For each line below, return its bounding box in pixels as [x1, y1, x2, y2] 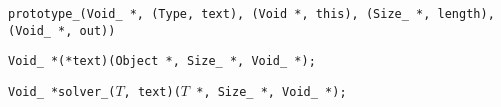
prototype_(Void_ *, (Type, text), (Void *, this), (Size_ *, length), [8, 7, 495, 21]
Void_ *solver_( [8, 84, 116, 99]
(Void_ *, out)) [8, 23, 116, 38]
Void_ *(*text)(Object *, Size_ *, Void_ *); [8, 54, 316, 69]
